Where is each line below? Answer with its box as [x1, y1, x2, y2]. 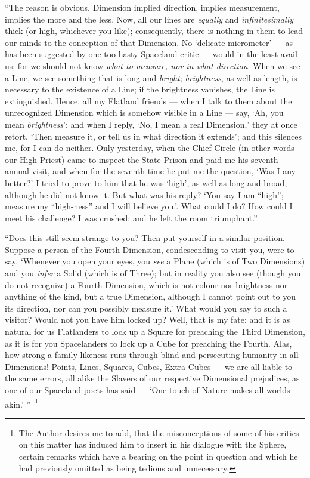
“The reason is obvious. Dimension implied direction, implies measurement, [5, 1, 280, 13]
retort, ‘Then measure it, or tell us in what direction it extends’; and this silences [5, 129, 302, 142]
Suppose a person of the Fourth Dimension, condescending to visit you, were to [5, 243, 294, 255]
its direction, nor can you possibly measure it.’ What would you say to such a [5, 301, 287, 314]
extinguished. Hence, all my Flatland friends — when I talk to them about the [5, 94, 292, 107]
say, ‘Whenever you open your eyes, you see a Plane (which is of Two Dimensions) [5, 255, 305, 267]
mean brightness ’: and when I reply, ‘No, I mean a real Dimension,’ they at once [5, 118, 297, 130]
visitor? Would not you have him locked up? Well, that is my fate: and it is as [5, 313, 290, 326]
